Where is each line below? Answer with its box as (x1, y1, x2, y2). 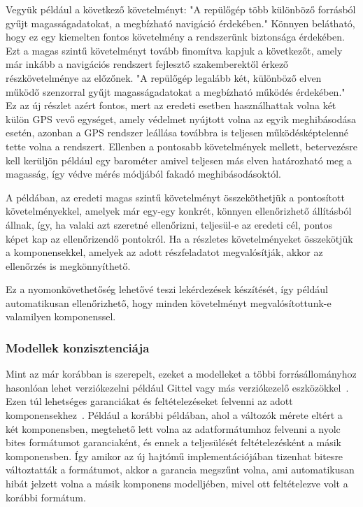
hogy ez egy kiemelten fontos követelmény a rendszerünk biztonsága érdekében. (6, 29, 345, 44)
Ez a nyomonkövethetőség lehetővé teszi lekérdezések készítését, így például (6, 282, 328, 297)
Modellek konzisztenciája (6, 338, 150, 356)
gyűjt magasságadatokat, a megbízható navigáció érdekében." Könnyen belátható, (6, 15, 355, 30)
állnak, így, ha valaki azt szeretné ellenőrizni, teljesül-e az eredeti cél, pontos (6, 217, 332, 231)
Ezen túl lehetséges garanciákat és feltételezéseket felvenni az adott (6, 394, 293, 408)
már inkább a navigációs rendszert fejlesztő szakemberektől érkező (6, 57, 289, 71)
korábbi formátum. (6, 490, 86, 504)
